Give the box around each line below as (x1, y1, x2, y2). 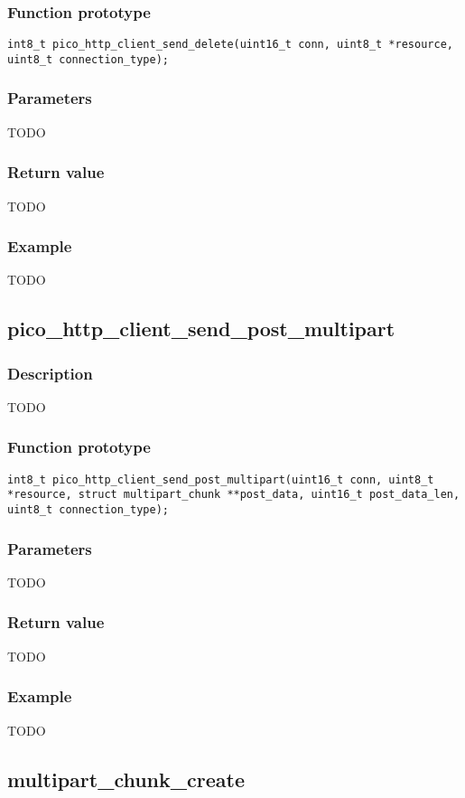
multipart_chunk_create (7, 765, 245, 793)
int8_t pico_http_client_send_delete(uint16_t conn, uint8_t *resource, (7, 38, 453, 52)
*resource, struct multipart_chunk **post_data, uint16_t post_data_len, (7, 488, 460, 502)
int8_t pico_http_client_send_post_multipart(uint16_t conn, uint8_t (7, 473, 434, 486)
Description (7, 361, 93, 384)
